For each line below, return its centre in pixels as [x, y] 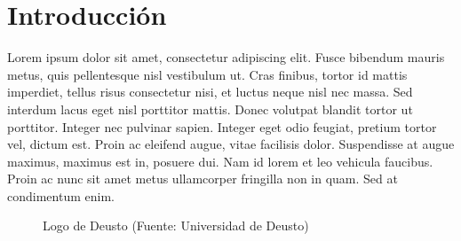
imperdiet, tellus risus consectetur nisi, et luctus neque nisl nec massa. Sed [210, 92]
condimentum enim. [61, 195]
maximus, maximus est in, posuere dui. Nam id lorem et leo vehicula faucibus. [220, 161]
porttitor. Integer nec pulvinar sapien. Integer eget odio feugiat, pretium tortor [222, 126]
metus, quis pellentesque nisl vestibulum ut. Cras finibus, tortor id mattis [207, 74]
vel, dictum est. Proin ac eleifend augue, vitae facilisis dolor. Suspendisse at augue [231, 144]
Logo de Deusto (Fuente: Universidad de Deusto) [176, 225]
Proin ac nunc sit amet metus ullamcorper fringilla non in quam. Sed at [203, 179]
